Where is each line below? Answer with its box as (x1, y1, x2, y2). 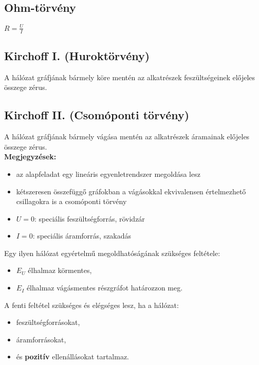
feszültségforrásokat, (16, 317, 80, 327)
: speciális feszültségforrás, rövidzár (34, 213, 145, 224)
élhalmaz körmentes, (28, 265, 92, 276)
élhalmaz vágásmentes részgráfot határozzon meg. (26, 282, 183, 293)
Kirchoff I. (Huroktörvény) (4, 47, 150, 63)
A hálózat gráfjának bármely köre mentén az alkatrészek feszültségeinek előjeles (4, 71, 255, 82)
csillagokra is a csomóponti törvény (16, 196, 127, 207)
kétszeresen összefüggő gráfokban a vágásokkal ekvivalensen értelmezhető (16, 186, 246, 196)
